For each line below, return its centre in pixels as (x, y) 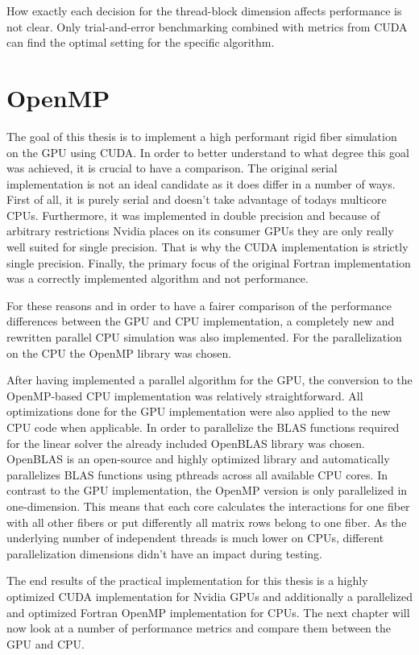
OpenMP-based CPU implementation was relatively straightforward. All (185, 395)
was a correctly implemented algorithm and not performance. (158, 278)
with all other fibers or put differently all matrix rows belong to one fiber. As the (207, 522)
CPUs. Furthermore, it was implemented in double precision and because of (193, 215)
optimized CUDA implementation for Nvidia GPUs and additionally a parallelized (209, 596)
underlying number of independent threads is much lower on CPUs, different (195, 538)
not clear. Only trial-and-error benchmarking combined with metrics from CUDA (207, 26)
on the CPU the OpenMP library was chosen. (119, 352)
